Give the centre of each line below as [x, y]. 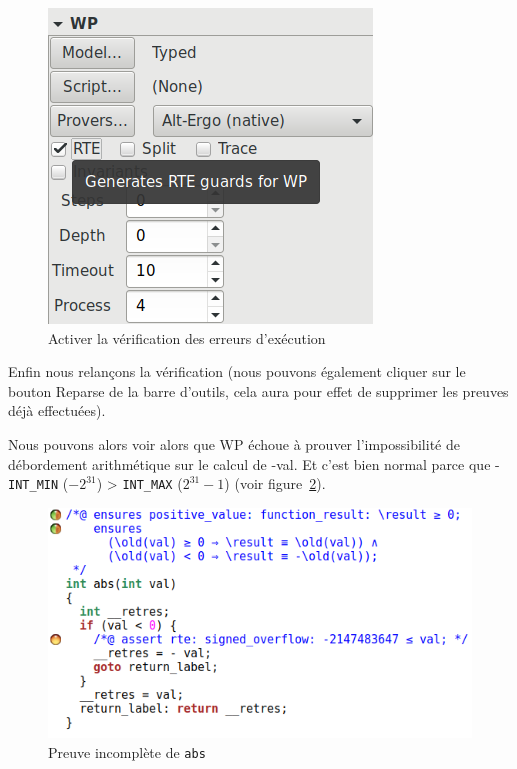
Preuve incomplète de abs [127, 751]
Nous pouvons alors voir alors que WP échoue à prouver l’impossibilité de [234, 443]
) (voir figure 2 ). [275, 483]
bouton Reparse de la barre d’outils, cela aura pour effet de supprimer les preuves [258, 390]
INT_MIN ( [38, 483]
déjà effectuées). [57, 410]
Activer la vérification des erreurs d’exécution [187, 337]
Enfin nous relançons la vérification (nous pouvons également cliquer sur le [237, 371]
